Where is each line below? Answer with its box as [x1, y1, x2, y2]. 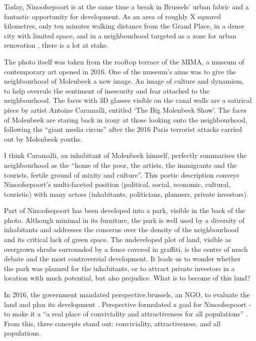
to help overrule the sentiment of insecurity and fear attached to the [4, 85, 210, 95]
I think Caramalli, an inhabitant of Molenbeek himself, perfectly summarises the [4, 150, 247, 160]
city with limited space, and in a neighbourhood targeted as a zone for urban [4, 30, 237, 40]
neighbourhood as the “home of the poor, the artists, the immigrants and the [4, 159, 237, 170]
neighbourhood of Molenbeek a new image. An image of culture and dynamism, [4, 76, 244, 86]
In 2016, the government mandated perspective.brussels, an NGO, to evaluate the [4, 289, 250, 300]
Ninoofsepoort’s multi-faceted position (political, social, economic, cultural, [4, 179, 231, 189]
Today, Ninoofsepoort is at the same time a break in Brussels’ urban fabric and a [4, 1, 249, 11]
